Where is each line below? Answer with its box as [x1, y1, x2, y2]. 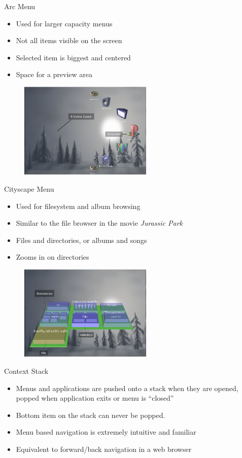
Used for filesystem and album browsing [16, 200, 141, 211]
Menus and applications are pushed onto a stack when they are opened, [16, 382, 238, 393]
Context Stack [4, 366, 49, 376]
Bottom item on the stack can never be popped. [16, 409, 165, 420]
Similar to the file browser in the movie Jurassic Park [16, 218, 183, 228]
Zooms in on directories [16, 252, 89, 262]
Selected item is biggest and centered [16, 52, 131, 62]
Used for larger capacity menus [16, 18, 113, 28]
